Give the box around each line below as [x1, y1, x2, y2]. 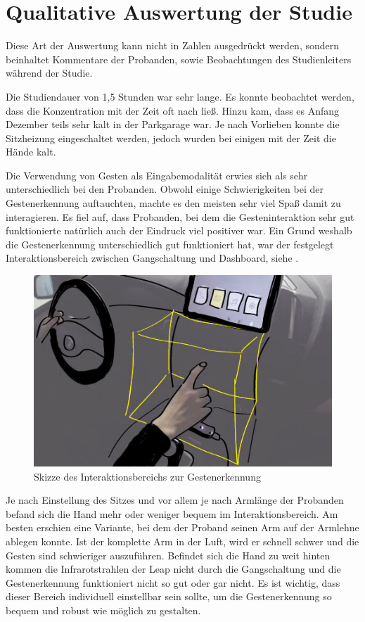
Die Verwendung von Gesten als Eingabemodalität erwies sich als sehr [6, 167, 308, 182]
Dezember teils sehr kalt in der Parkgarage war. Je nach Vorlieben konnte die [6, 117, 340, 132]
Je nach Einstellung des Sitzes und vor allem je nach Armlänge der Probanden [6, 493, 344, 507]
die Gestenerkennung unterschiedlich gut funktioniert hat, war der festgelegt [6, 236, 334, 251]
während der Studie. [6, 65, 93, 80]
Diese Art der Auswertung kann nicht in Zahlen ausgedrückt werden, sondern [6, 38, 340, 53]
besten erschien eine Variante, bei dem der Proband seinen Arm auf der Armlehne [6, 520, 359, 535]
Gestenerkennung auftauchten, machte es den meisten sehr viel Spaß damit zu [6, 196, 341, 210]
